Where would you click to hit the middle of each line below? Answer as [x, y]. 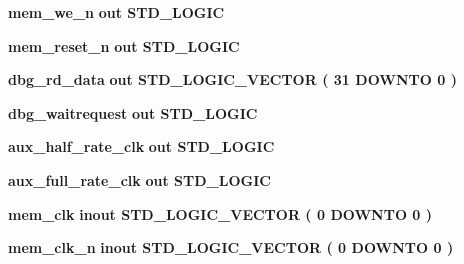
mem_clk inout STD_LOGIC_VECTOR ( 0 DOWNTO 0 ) [220, 213]
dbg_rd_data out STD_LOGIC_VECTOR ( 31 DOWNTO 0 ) [232, 79]
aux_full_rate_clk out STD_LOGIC [139, 179]
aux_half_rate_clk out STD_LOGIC [141, 146]
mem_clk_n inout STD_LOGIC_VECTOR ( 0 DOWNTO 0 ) [231, 247]
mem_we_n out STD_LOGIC [116, 12]
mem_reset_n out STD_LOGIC [124, 45]
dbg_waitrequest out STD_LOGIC [133, 112]
